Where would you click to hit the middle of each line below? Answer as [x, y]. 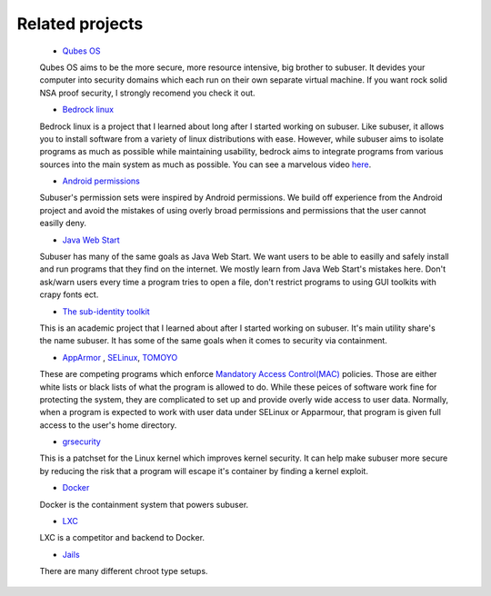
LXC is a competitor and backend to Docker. [122, 538]
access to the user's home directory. [108, 425]
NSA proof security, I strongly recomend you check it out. [147, 93]
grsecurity [82, 442]
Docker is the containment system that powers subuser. [144, 504]
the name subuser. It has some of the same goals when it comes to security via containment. [214, 341]
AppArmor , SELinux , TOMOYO [120, 357]
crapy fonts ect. [69, 294]
